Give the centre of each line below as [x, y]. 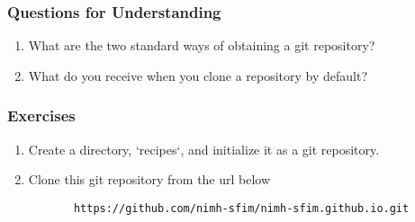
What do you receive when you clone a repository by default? [198, 75]
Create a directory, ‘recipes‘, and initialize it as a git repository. [204, 149]
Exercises [41, 115]
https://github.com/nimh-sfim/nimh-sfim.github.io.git [241, 208]
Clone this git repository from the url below [149, 179]
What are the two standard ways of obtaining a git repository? [202, 45]
